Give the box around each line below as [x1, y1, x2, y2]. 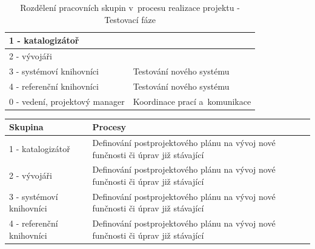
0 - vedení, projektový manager [9, 95, 125, 107]
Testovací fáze [104, 13, 156, 25]
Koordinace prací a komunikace [133, 95, 251, 107]
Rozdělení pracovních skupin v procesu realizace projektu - [20, 1, 240, 13]
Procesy [92, 121, 127, 133]
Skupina [9, 121, 44, 133]
